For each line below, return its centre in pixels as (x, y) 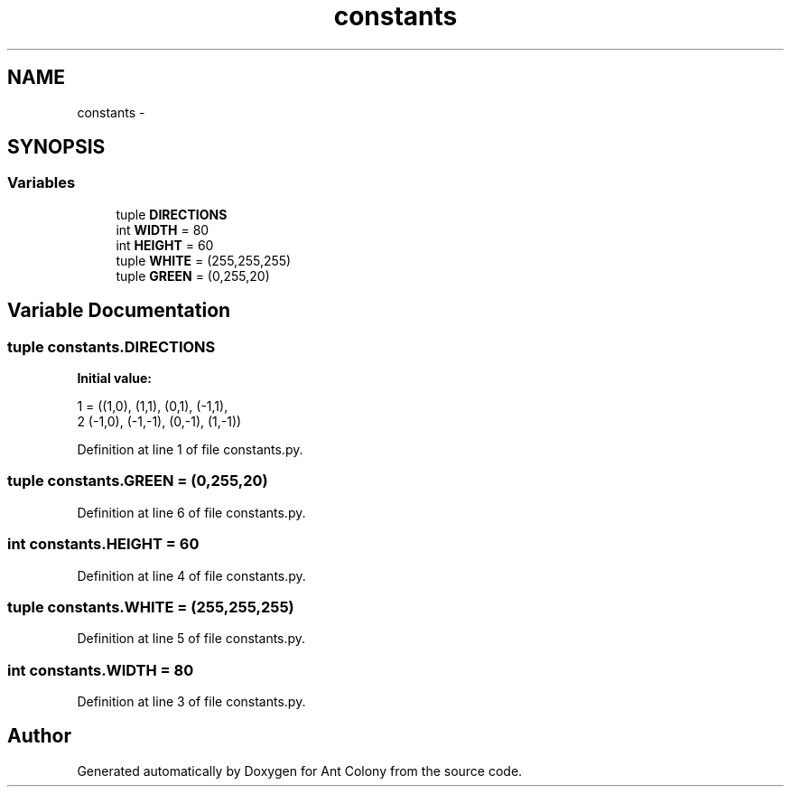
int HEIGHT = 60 (165, 245)
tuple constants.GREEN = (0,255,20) (138, 481)
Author (39, 736)
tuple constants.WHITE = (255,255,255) (151, 607)
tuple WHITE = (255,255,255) (204, 260)
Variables (42, 183)
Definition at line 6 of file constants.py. (191, 512)
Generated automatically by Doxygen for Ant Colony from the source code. (300, 771)
